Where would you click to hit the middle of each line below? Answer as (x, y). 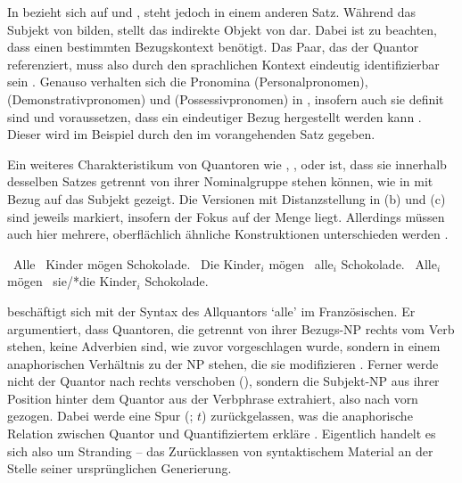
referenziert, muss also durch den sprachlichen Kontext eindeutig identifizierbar (223, 64)
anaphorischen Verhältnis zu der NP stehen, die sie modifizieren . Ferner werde (223, 363)
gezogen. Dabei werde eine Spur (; (100, 416)
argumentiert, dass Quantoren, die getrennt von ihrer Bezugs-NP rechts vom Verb (231, 328)
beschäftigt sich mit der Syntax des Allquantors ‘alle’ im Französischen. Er (211, 311)
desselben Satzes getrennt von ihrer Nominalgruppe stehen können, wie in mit (220, 181)
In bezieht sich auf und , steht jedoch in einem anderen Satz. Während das (212, 12)
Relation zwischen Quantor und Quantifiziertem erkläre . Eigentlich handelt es (222, 434)
